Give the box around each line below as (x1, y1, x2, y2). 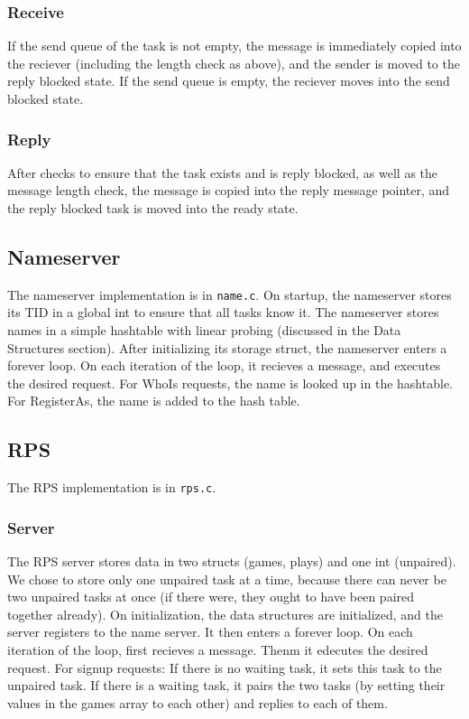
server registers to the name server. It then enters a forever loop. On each (7, 622, 413, 641)
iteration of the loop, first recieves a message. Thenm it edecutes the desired (7, 640, 428, 659)
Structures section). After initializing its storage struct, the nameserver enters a (7, 338, 447, 357)
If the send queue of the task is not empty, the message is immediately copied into (7, 36, 462, 55)
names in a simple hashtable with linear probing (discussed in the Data (7, 321, 401, 340)
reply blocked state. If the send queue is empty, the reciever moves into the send (7, 71, 450, 90)
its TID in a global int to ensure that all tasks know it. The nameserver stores (7, 303, 439, 322)
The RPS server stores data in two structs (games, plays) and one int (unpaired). (7, 552, 456, 571)
